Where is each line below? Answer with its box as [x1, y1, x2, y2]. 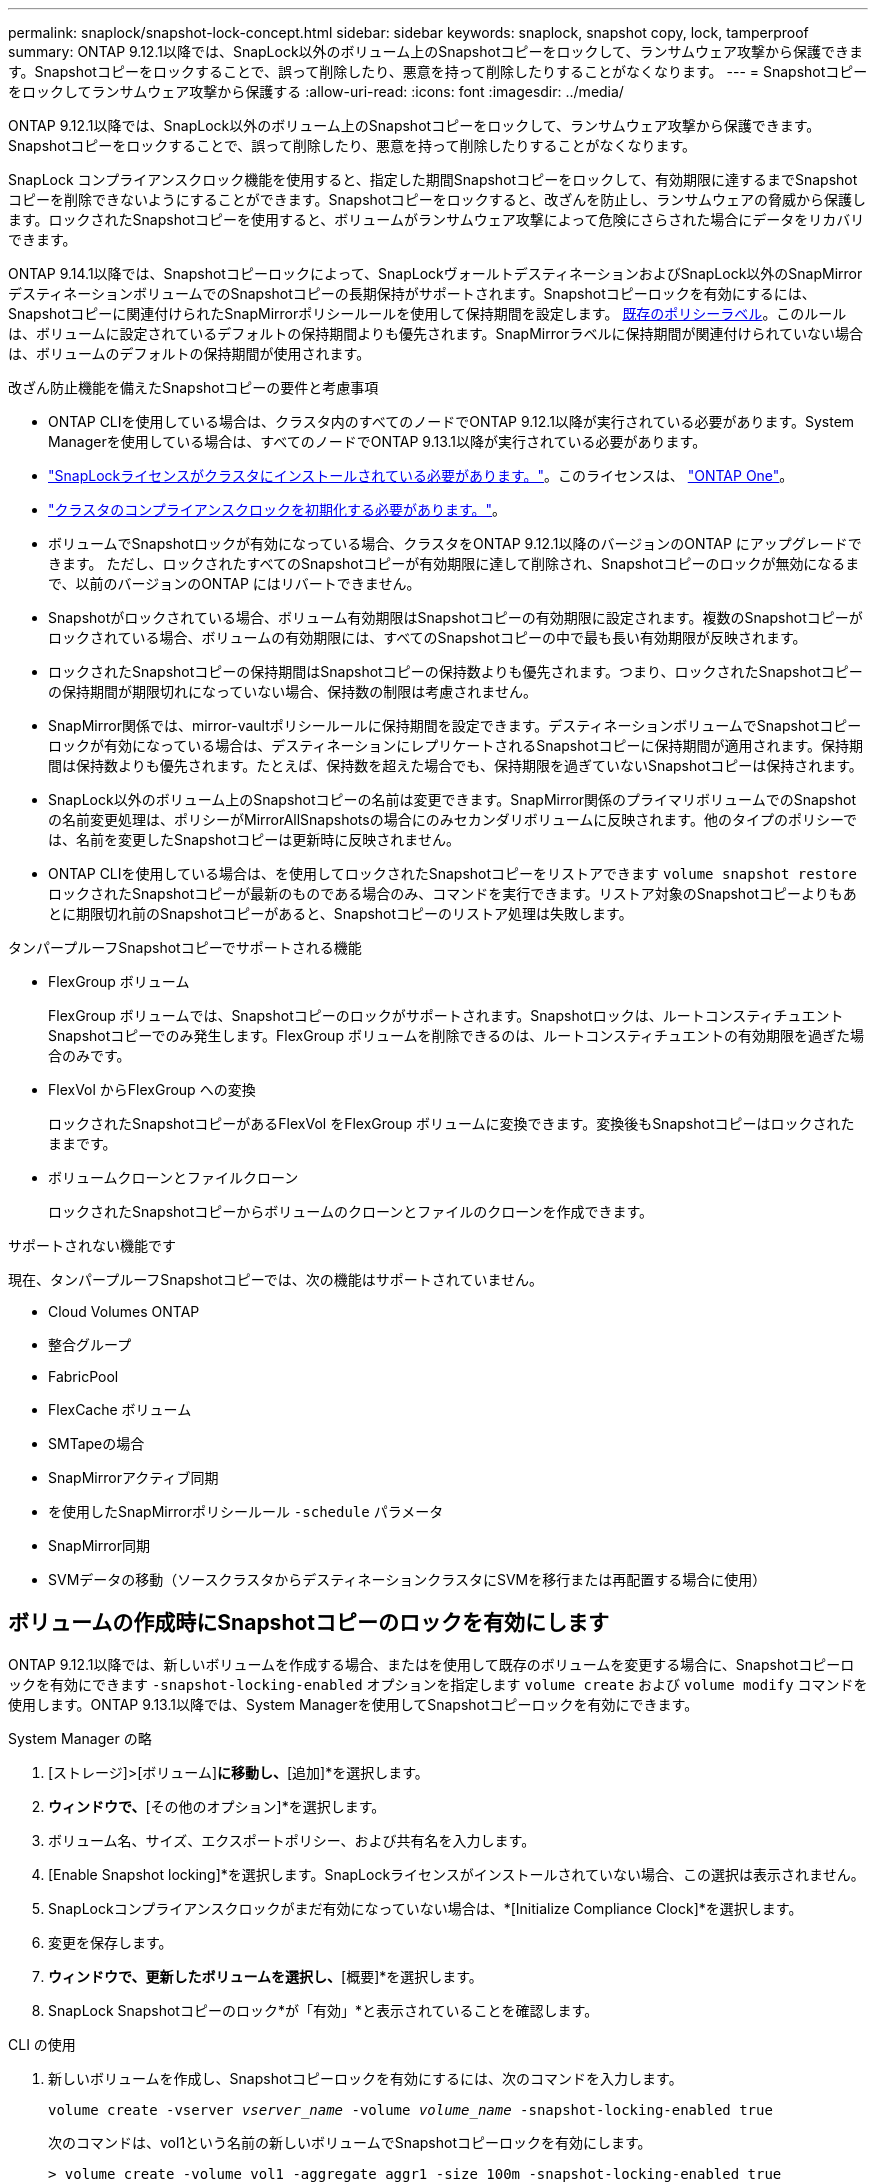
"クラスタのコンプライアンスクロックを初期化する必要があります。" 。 [48, 501, 507, 518]
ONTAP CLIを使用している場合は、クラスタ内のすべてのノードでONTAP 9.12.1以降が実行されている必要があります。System [48, 413, 855, 430]
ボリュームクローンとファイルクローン [48, 1169, 299, 1186]
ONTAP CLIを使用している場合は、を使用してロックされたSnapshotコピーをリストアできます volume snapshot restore [48, 865, 857, 882]
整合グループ [48, 1336, 132, 1353]
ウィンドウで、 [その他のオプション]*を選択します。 [48, 1797, 386, 1815]
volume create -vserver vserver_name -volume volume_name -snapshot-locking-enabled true [48, 2101, 773, 2118]
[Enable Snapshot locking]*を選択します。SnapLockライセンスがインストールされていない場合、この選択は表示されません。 [48, 1865, 865, 1883]
